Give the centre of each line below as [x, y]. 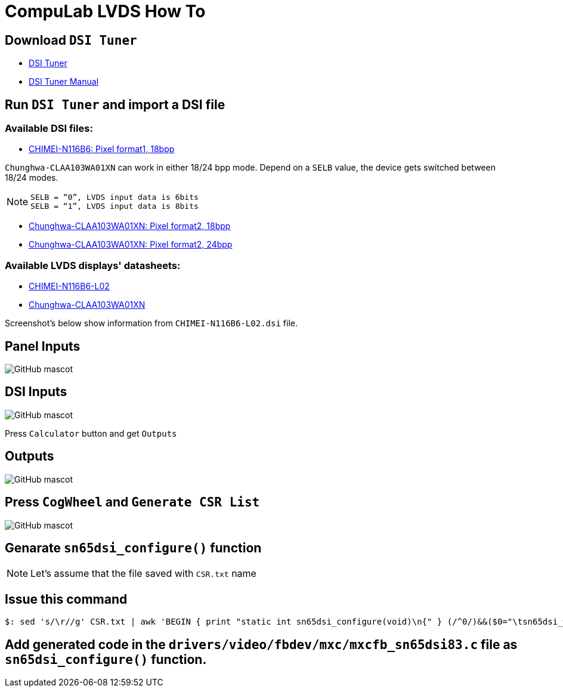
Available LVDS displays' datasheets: [93, 265]
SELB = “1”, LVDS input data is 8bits [115, 206]
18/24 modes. [32, 178]
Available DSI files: [49, 129]
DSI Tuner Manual [64, 82]
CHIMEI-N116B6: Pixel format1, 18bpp [102, 149]
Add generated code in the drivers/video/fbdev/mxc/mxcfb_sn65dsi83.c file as [261, 644]
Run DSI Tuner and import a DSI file [115, 104]
